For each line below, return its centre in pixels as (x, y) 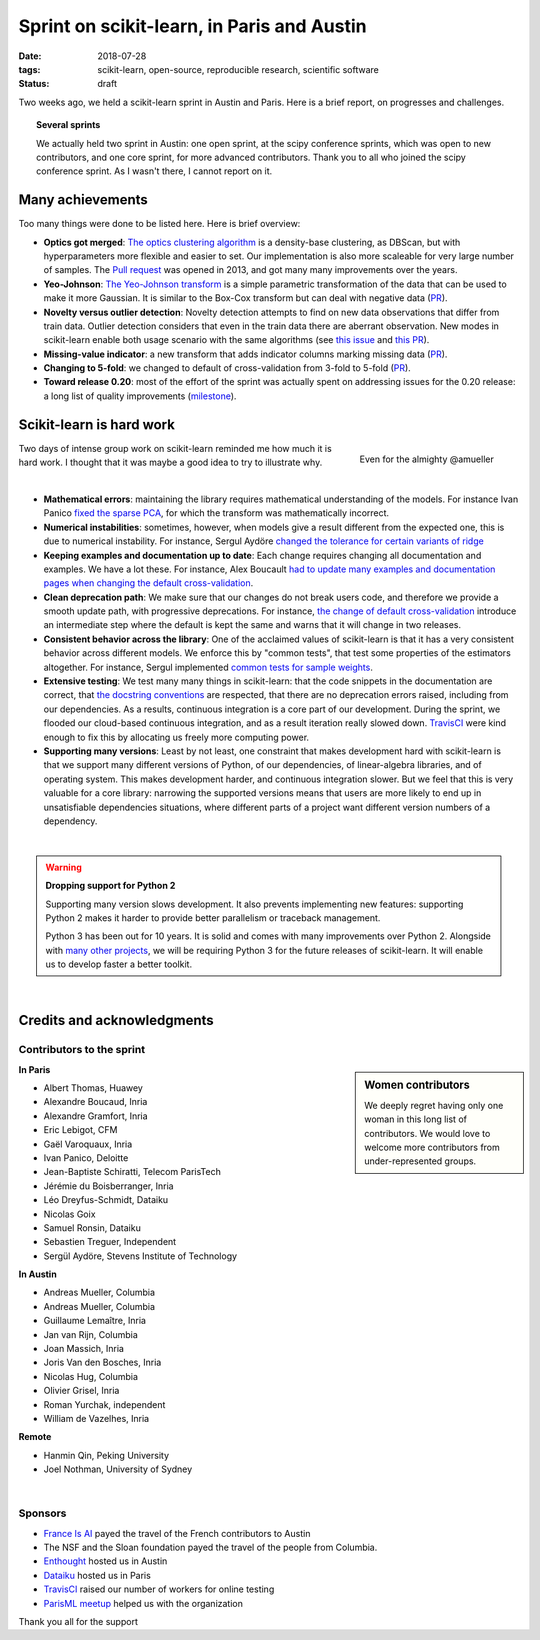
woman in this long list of (415, 1119)
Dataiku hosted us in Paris (97, 1575)
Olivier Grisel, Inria (81, 1391)
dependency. (70, 821)
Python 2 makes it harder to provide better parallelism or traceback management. (213, 917)
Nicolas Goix (69, 1214)
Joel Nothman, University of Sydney (118, 1469)
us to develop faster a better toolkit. (119, 964)
